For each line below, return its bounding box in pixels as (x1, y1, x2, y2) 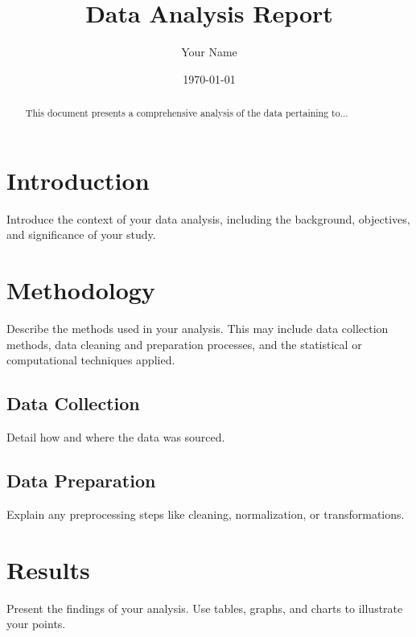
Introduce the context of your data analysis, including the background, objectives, (6, 210, 410, 227)
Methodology (6, 273, 155, 306)
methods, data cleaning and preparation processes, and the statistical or (6, 335, 362, 352)
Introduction (6, 163, 150, 196)
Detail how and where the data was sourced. (6, 429, 225, 445)
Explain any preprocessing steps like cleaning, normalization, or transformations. (6, 505, 405, 522)
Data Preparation (6, 467, 156, 492)
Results (6, 553, 90, 586)
